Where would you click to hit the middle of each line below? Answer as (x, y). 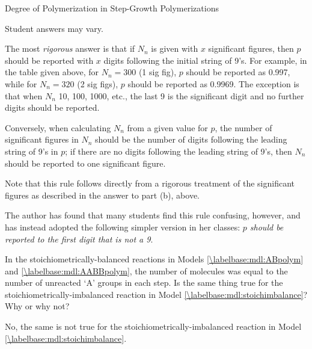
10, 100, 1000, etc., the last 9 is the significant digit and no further (181, 95)
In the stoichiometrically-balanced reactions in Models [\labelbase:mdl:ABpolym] (154, 259)
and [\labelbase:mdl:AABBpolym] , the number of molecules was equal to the (146, 270)
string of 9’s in (32, 151)
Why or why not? (37, 306)
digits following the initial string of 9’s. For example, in (205, 60)
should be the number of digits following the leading (191, 139)
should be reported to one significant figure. (85, 163)
